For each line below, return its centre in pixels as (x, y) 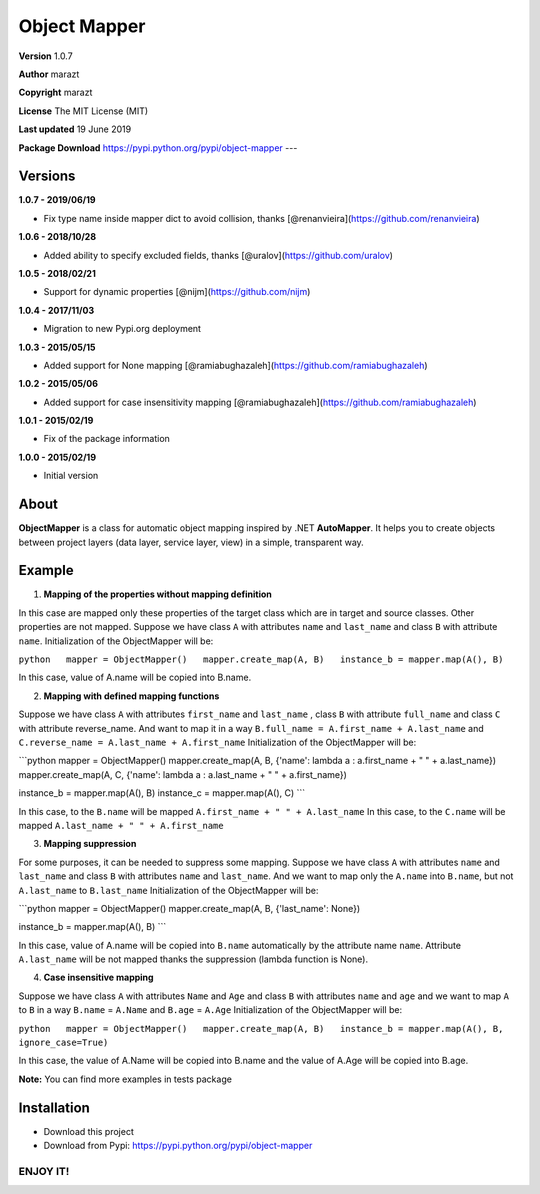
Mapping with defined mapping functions (131, 696)
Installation (54, 1107)
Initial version (71, 476)
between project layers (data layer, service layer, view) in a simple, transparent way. (191, 542)
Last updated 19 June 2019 (75, 129)
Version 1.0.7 (46, 56)
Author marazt (49, 74)
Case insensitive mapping (98, 977)
